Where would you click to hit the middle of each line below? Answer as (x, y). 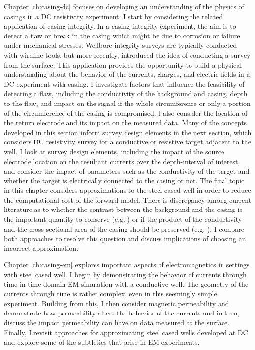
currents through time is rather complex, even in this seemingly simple (111, 294)
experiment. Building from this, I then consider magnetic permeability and (117, 303)
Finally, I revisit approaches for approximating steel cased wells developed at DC (126, 332)
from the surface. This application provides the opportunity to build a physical (123, 64)
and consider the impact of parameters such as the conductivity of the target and (127, 171)
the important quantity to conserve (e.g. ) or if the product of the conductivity (123, 219)
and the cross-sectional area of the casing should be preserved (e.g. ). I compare (124, 228)
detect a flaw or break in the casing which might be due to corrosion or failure (122, 35)
